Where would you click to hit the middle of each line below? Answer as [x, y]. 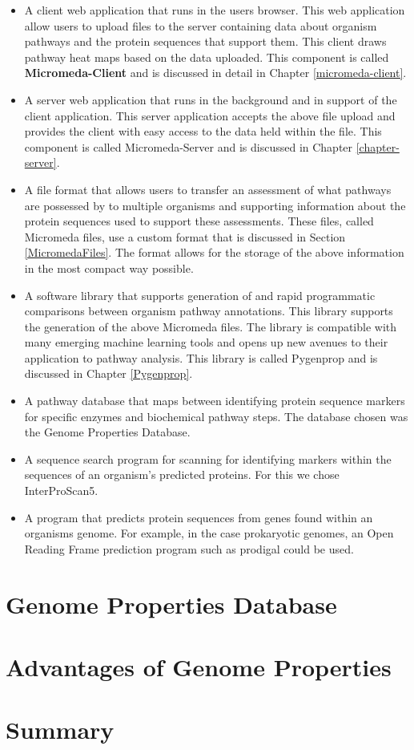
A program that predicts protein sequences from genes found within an [199, 517]
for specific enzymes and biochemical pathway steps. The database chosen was [216, 416]
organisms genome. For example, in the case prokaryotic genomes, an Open [209, 533]
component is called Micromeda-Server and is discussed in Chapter [189, 146]
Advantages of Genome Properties [199, 666]
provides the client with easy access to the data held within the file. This [203, 131]
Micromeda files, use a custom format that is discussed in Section [185, 236]
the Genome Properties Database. [107, 432]
